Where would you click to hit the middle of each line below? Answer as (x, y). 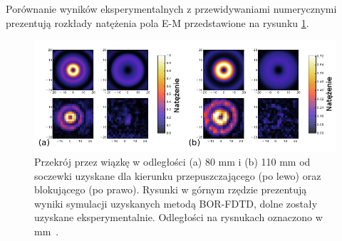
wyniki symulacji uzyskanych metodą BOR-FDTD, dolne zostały (176, 203)
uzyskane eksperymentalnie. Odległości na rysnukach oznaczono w (178, 217)
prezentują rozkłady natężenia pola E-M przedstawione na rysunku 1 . (157, 22)
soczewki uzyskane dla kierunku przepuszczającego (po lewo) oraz (178, 175)
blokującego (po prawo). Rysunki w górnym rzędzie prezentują (171, 189)
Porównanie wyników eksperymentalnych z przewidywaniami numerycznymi (171, 9)
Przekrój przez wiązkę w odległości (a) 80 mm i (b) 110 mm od (172, 162)
